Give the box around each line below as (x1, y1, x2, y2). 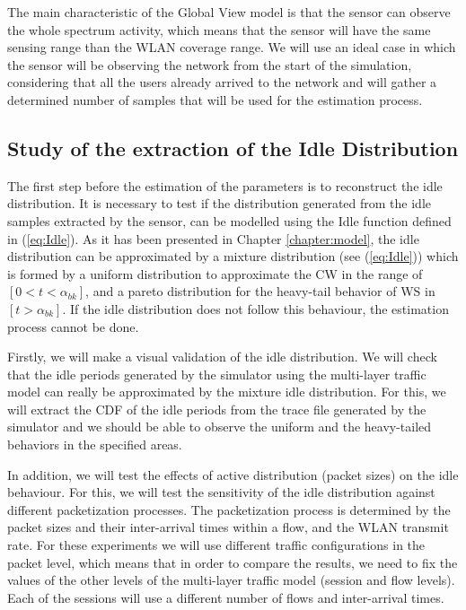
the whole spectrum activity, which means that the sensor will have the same (7, 20, 431, 39)
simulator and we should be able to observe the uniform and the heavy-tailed (7, 417, 432, 436)
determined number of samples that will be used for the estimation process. (7, 90, 423, 109)
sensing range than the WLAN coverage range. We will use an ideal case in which (7, 38, 456, 57)
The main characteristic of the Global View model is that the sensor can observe (7, 3, 451, 21)
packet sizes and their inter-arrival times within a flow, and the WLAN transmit (7, 518, 449, 536)
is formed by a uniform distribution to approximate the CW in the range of (7, 264, 423, 283)
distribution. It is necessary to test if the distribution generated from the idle (7, 194, 432, 213)
